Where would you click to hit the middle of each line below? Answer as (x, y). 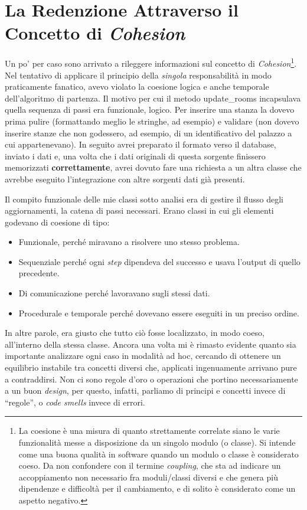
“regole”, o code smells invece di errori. (75, 402)
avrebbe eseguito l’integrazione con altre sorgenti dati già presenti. (125, 179)
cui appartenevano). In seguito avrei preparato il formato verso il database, (141, 144)
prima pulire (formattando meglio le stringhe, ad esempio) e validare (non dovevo (152, 121)
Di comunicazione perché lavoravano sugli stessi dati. (114, 293)
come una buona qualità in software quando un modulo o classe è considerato (159, 454)
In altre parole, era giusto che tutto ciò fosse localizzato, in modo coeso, (135, 333)
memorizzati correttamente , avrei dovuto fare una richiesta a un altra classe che (153, 167)
